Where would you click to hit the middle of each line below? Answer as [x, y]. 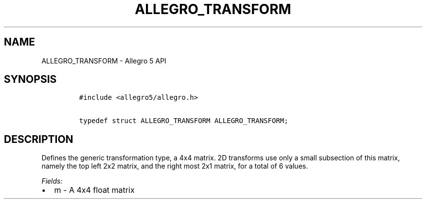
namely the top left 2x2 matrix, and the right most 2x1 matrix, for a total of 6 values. [175, 166]
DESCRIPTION [39, 139]
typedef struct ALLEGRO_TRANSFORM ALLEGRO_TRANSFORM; [184, 121]
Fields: [52, 181]
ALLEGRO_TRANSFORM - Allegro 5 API [104, 61]
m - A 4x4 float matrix [94, 190]
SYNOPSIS [30, 79]
